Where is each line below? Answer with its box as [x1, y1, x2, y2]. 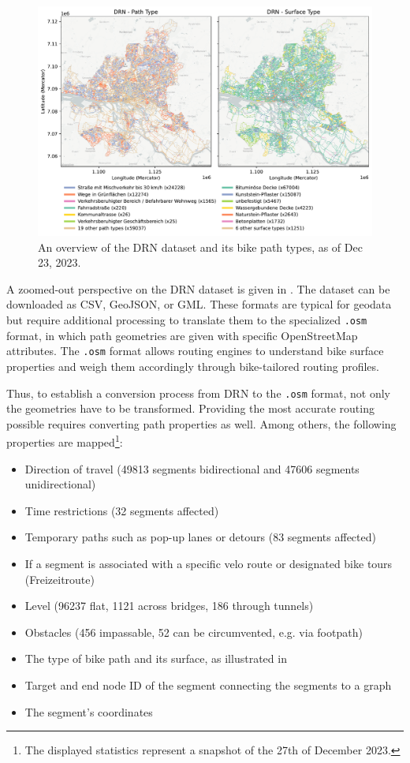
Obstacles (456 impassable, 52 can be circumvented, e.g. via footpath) [24, 623, 363, 640]
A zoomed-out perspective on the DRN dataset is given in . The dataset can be [6, 280, 390, 297]
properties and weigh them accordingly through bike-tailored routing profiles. [6, 357, 379, 374]
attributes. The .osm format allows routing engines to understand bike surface [6, 342, 384, 359]
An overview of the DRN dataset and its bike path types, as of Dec [38, 238, 363, 255]
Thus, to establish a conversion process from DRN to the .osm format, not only [6, 384, 390, 401]
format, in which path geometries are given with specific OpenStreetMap [6, 327, 358, 343]
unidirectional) [24, 476, 96, 492]
